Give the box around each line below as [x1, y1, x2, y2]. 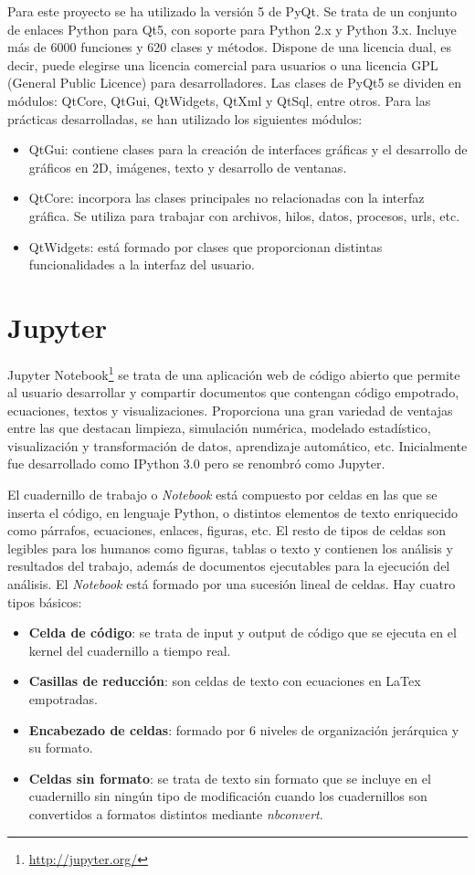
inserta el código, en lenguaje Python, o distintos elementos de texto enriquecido [7, 502, 458, 522]
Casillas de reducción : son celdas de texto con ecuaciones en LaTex [28, 671, 421, 691]
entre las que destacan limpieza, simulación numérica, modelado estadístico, [7, 418, 431, 437]
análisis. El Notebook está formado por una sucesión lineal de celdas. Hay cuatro [7, 575, 456, 594]
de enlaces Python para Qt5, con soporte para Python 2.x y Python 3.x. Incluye [7, 19, 457, 38]
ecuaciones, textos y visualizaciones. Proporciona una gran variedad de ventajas [7, 400, 453, 419]
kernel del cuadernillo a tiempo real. [28, 640, 231, 659]
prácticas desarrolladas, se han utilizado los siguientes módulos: [7, 109, 363, 128]
